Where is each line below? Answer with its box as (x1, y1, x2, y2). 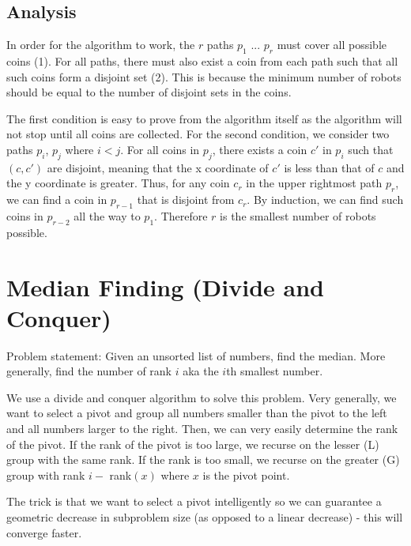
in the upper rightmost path (246, 175, 383, 191)
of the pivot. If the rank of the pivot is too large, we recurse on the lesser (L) (6, 435, 379, 452)
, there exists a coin (212, 141, 307, 157)
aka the (183, 363, 219, 379)
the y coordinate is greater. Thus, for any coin (6, 175, 230, 191)
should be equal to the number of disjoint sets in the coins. (6, 84, 292, 100)
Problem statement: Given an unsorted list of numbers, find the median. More (6, 347, 386, 363)
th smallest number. (226, 363, 323, 379)
